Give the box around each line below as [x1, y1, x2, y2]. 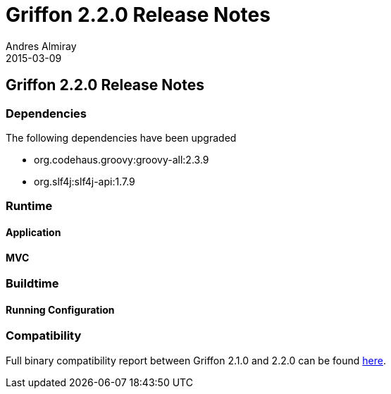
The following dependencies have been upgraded [6, 131, 237, 144]
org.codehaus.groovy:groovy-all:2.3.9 [34, 153, 209, 166]
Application [6, 226, 61, 238]
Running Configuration [6, 303, 115, 316]
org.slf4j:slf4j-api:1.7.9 [34, 175, 135, 187]
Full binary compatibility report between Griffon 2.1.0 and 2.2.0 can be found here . [6, 354, 386, 367]
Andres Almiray [6, 39, 77, 52]
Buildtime [6, 276, 59, 291]
